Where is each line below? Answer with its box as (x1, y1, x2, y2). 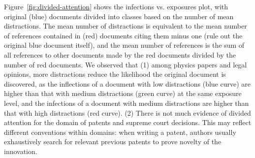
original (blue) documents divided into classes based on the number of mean (4, 11, 234, 21)
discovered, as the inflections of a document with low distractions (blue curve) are (4, 78, 251, 89)
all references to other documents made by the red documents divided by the (4, 49, 236, 60)
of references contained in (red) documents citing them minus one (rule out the (4, 30, 243, 40)
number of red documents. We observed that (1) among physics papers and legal (4, 59, 247, 69)
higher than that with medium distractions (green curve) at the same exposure (4, 88, 242, 98)
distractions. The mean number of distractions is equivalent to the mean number (4, 21, 247, 31)
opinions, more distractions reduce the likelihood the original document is (4, 69, 226, 79)
